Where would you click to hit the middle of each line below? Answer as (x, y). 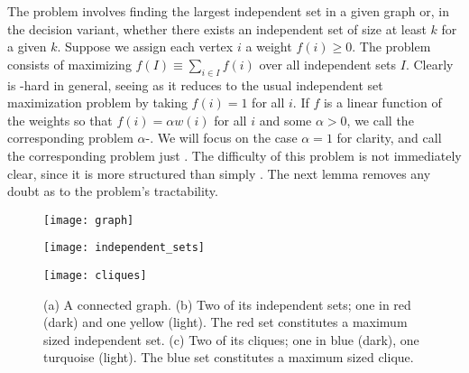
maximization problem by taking (97, 103)
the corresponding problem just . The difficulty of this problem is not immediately (234, 155)
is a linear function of (382, 103)
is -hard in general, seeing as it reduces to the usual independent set (195, 84)
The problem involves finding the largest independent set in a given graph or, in (229, 11)
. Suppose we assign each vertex (145, 47)
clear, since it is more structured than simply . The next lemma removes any (219, 173)
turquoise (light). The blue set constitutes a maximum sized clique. (229, 357)
